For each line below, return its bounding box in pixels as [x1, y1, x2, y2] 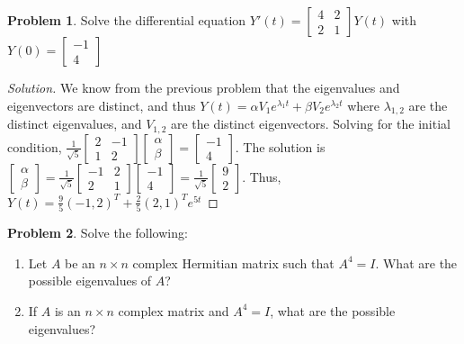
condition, [7, 137, 62, 156]
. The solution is [235, 137, 326, 156]
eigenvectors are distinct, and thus [7, 95, 196, 114]
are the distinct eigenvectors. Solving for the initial [170, 114, 451, 133]
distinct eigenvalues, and [7, 114, 142, 133]
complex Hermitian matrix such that [132, 253, 335, 272]
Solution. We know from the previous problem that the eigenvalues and [7, 78, 400, 96]
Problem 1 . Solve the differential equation [7, 11, 246, 29]
